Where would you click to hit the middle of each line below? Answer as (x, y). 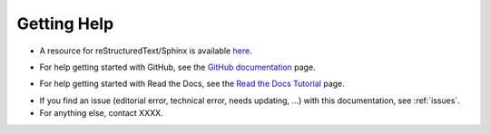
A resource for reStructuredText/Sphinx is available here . (146, 51)
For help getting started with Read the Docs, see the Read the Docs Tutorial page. (192, 84)
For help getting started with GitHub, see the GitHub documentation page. (178, 67)
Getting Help (65, 24)
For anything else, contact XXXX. (101, 113)
